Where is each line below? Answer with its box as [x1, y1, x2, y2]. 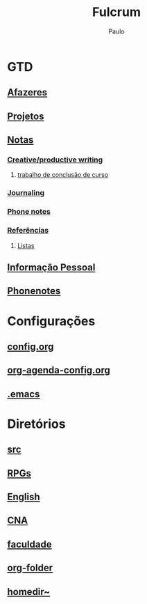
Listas [17, 241, 35, 249]
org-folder [7, 562, 53, 574]
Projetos [7, 110, 44, 122]
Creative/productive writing [7, 155, 103, 164]
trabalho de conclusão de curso [17, 171, 109, 179]
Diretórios [7, 416, 66, 432]
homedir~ [7, 586, 51, 598]
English [7, 491, 40, 503]
